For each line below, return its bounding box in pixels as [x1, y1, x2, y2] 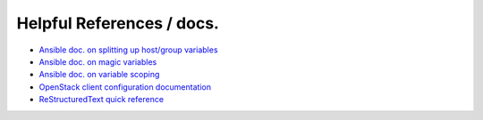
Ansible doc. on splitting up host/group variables [38, 44, 218, 55]
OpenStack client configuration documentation [38, 81, 212, 92]
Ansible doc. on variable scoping [38, 69, 160, 80]
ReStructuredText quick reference [38, 94, 165, 105]
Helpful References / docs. [16, 13, 219, 33]
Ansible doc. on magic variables [38, 56, 157, 67]
